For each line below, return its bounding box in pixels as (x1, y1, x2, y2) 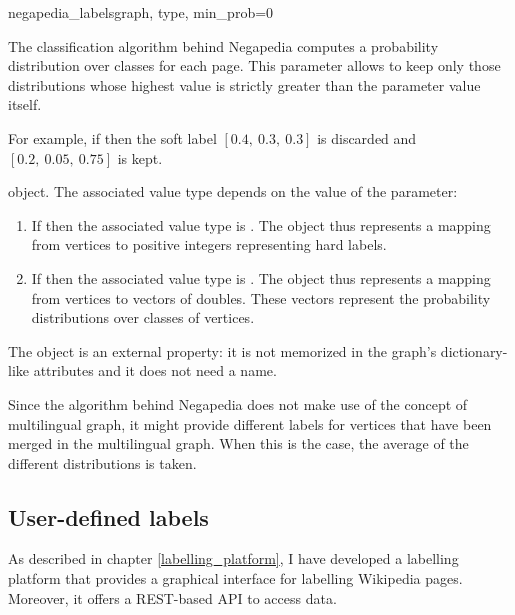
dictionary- (440, 340, 508, 361)
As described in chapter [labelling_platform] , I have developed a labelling (8, 548, 459, 569)
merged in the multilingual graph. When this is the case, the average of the (8, 433, 469, 454)
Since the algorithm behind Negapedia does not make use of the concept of (8, 393, 468, 414)
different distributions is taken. (8, 452, 197, 473)
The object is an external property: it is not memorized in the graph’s (8, 340, 437, 361)
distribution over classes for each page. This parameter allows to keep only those (8, 55, 501, 76)
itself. (8, 94, 42, 115)
